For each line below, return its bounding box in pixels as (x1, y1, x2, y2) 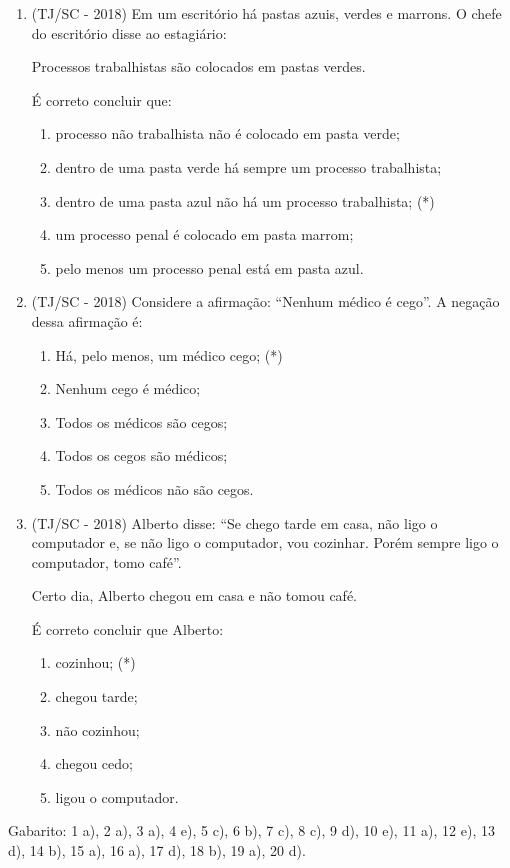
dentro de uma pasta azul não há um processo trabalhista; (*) (55, 190, 435, 211)
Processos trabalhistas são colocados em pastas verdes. (31, 56, 366, 77)
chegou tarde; (55, 686, 138, 707)
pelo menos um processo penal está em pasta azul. (55, 257, 364, 278)
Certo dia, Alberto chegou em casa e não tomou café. (31, 585, 358, 606)
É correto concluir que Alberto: (31, 618, 224, 639)
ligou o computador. (55, 786, 179, 807)
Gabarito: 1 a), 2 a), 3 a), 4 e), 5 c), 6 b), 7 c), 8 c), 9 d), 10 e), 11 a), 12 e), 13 (8, 820, 495, 841)
